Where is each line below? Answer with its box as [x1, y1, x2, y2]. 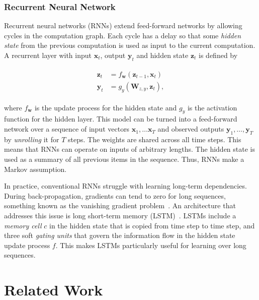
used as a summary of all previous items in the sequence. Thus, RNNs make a [4, 154, 244, 164]
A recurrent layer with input [4, 50, 92, 60]
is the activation [187, 102, 237, 112]
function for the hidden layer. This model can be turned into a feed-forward [4, 113, 237, 124]
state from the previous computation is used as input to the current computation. [4, 40, 255, 50]
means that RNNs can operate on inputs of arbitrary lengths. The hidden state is [4, 144, 255, 154]
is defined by [199, 50, 238, 60]
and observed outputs [157, 124, 224, 134]
